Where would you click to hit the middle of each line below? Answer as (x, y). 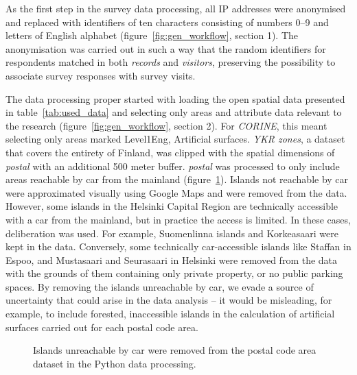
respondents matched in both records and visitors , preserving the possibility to (171, 62)
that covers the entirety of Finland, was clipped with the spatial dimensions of (170, 152)
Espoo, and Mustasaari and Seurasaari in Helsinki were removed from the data (172, 259)
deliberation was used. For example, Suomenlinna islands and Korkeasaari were (172, 233)
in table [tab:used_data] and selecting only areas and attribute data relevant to (174, 112)
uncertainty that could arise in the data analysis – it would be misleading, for (169, 300)
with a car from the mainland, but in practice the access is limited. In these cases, (178, 219)
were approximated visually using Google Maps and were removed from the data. (176, 192)
